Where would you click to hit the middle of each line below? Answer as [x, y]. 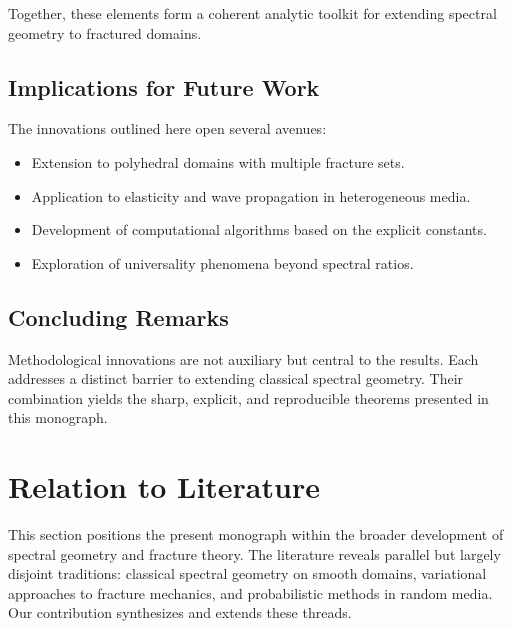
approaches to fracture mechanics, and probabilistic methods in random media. [250, 592]
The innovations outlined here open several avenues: [167, 128]
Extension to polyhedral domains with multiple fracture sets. [218, 161]
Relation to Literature [164, 486]
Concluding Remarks [118, 316]
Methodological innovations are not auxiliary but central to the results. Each [243, 358]
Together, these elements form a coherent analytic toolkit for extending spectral [252, 13]
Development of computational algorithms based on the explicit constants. [259, 229]
